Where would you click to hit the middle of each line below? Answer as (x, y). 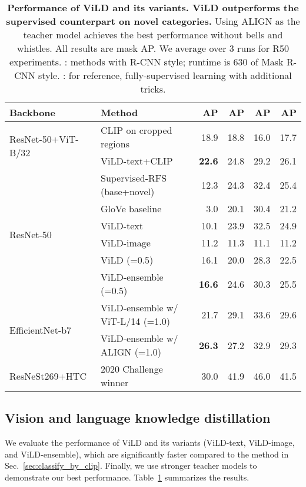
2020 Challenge (132, 369)
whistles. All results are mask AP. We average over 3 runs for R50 (153, 48)
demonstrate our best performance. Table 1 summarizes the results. (127, 477)
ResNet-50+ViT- (44, 139)
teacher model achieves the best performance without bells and (153, 34)
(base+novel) (127, 191)
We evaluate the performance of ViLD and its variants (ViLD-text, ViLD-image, (150, 442)
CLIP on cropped (136, 130)
